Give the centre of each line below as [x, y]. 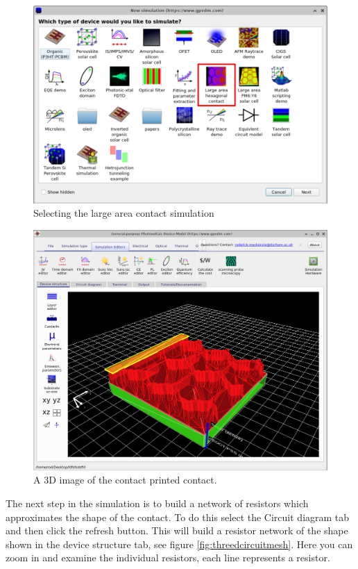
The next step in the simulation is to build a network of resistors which [157, 503]
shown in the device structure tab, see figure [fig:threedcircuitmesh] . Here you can [179, 544]
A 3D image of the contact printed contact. [125, 480]
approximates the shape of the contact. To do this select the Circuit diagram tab [178, 517]
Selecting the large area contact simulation [124, 213]
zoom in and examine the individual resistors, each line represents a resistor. [168, 558]
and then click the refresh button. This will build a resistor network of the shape [177, 530]
